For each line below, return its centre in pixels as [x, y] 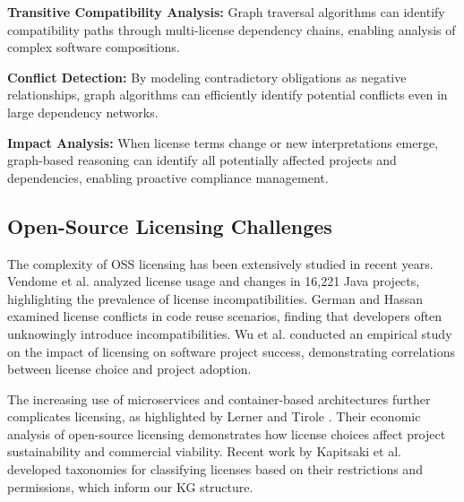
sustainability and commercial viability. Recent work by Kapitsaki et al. [204, 451]
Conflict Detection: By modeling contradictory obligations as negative [207, 77]
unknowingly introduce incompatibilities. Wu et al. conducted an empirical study [230, 333]
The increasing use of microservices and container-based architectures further [219, 398]
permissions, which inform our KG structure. [130, 486]
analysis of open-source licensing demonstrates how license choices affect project [227, 433]
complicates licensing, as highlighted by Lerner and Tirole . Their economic [214, 416]
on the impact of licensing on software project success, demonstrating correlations [232, 351]
